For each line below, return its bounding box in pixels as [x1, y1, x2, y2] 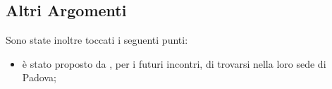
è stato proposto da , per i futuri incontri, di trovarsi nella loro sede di [22, 56, 326, 71]
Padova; [22, 70, 56, 85]
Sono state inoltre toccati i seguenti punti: [6, 32, 188, 47]
